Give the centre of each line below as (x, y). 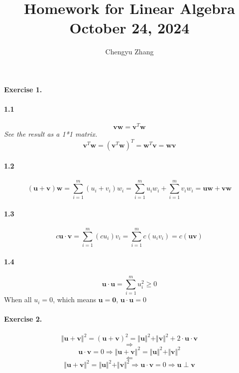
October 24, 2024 (129, 28)
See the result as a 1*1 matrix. (51, 134)
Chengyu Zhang (129, 52)
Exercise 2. (23, 319)
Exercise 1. (23, 89)
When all (18, 299)
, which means (74, 299)
